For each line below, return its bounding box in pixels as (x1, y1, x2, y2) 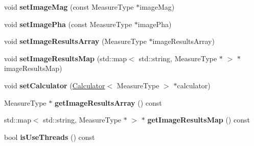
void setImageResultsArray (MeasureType (4, 36, 147, 46)
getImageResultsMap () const (147, 114, 250, 125)
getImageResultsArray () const (54, 97, 162, 108)
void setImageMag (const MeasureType (4, 2, 134, 12)
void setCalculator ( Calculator (4, 80, 105, 90)
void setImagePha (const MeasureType (4, 18, 132, 29)
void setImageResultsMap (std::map (4, 53, 127, 63)
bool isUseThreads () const (4, 131, 95, 142)
